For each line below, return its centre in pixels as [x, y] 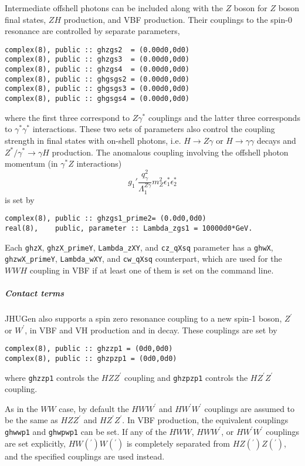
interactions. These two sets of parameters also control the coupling [154, 129]
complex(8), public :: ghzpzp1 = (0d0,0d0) [91, 358]
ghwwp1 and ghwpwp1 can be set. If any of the [86, 431]
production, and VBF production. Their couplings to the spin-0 [178, 19]
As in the [21, 408]
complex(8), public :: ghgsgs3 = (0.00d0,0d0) [97, 89]
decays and [276, 140]
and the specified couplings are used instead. [85, 456]
